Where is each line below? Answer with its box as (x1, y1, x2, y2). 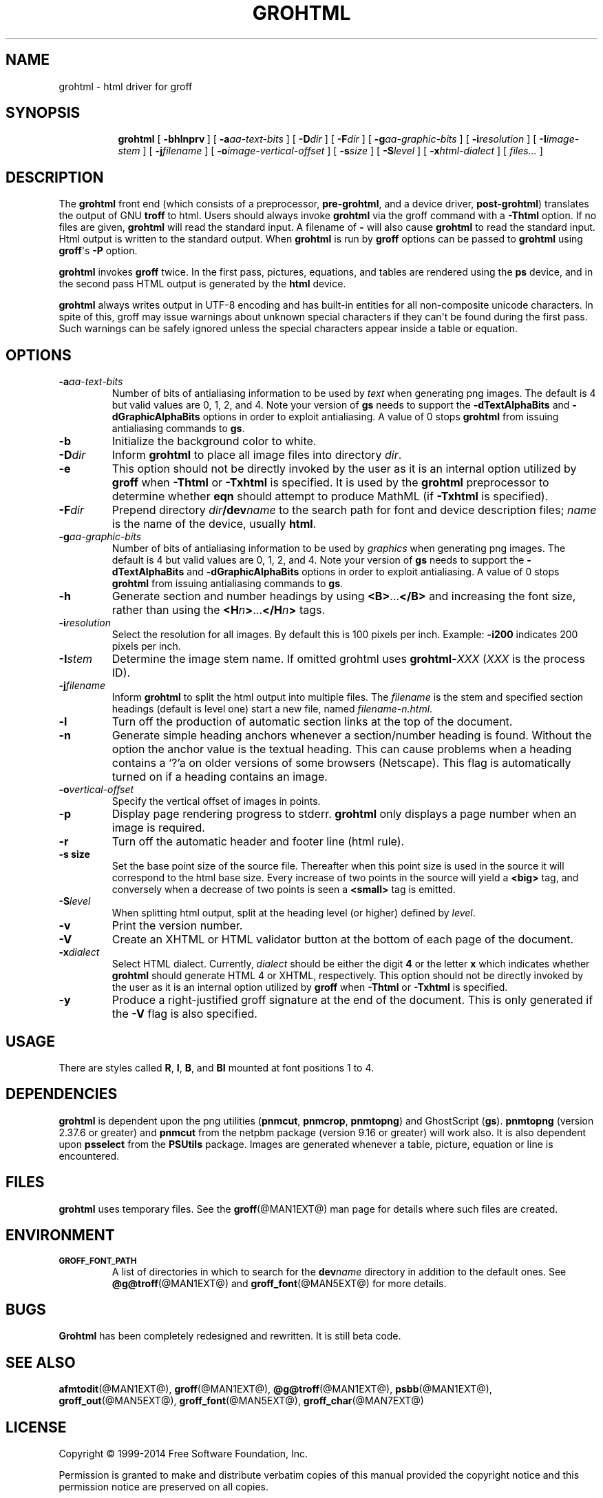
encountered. (59, 1149, 120, 1162)
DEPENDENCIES (6, 1085, 118, 1103)
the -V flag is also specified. (112, 1007, 257, 1021)
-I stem (59, 652, 93, 666)
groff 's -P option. (59, 245, 138, 257)
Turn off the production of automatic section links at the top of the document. (112, 715, 513, 729)
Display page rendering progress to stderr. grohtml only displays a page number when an (112, 807, 577, 821)
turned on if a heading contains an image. (112, 770, 328, 784)
